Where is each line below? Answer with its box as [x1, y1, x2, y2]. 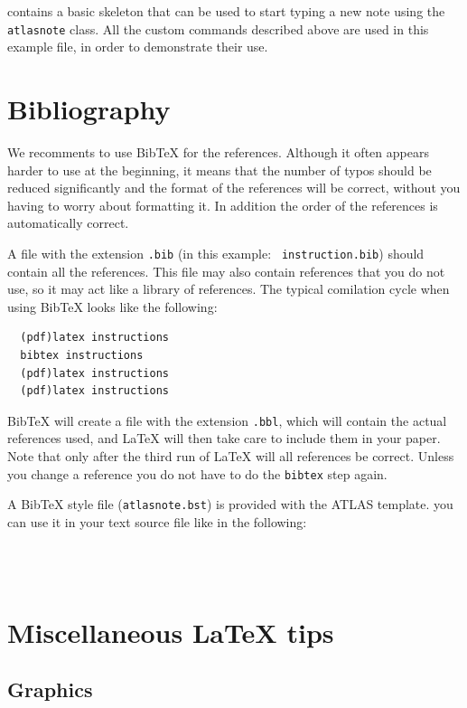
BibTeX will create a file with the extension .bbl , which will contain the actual [7, 411, 447, 430]
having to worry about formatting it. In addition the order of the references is [7, 195, 438, 214]
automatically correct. [7, 213, 129, 232]
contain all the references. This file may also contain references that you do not [7, 261, 445, 280]
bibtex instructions [20, 348, 144, 362]
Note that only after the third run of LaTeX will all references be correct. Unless [7, 447, 454, 465]
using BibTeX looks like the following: [7, 297, 218, 316]
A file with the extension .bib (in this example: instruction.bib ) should [7, 243, 425, 262]
